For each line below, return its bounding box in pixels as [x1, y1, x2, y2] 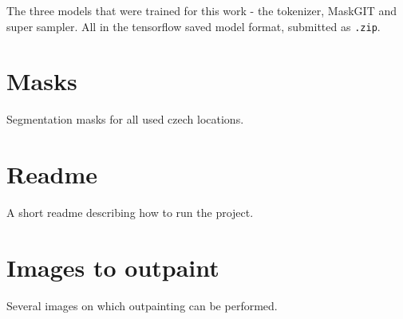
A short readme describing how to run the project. [6, 204, 254, 221]
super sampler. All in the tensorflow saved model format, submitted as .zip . [6, 18, 381, 34]
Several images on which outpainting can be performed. [6, 297, 278, 313]
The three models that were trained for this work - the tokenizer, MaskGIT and [6, 2, 397, 18]
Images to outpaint [6, 250, 219, 283]
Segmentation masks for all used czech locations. [6, 111, 244, 128]
